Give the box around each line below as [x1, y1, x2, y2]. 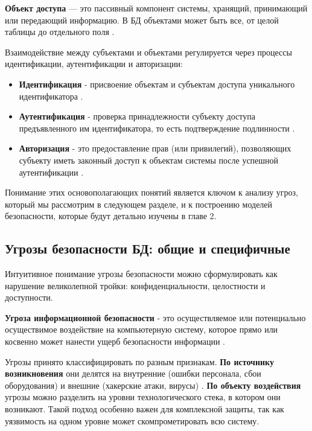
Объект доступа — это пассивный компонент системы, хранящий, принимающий [5, 2, 308, 14]
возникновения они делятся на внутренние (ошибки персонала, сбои [5, 367, 261, 380]
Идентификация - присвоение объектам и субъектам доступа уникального [19, 77, 295, 90]
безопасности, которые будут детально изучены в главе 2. [5, 209, 217, 222]
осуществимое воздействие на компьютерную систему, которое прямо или [5, 323, 278, 336]
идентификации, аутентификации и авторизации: [5, 57, 183, 70]
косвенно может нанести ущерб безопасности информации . [5, 335, 225, 348]
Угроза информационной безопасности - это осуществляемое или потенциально [5, 311, 306, 324]
